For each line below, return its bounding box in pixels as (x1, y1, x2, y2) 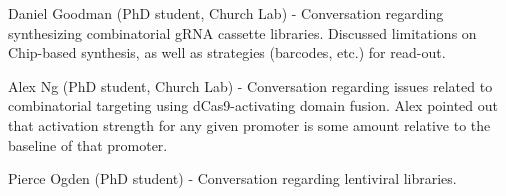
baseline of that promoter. (8, 134, 168, 155)
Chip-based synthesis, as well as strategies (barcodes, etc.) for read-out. (8, 42, 446, 63)
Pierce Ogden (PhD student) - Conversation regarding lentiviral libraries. (8, 168, 457, 189)
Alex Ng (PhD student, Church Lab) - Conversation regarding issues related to (8, 75, 493, 96)
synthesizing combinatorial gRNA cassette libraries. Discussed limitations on (8, 22, 477, 43)
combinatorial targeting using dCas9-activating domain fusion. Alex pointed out (8, 95, 498, 116)
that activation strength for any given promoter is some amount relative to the (8, 114, 491, 135)
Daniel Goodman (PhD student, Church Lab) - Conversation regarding (8, 3, 444, 23)
